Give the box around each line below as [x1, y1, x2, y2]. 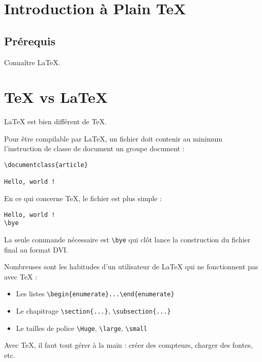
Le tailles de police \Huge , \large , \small [16, 322, 148, 333]
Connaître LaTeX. [4, 57, 61, 67]
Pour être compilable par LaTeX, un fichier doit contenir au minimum [4, 133, 223, 144]
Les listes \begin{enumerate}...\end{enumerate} [16, 288, 174, 299]
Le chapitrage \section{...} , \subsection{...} [16, 305, 171, 316]
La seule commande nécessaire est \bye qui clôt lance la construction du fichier [4, 234, 251, 244]
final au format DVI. [4, 244, 68, 255]
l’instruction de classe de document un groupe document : [4, 143, 185, 154]
